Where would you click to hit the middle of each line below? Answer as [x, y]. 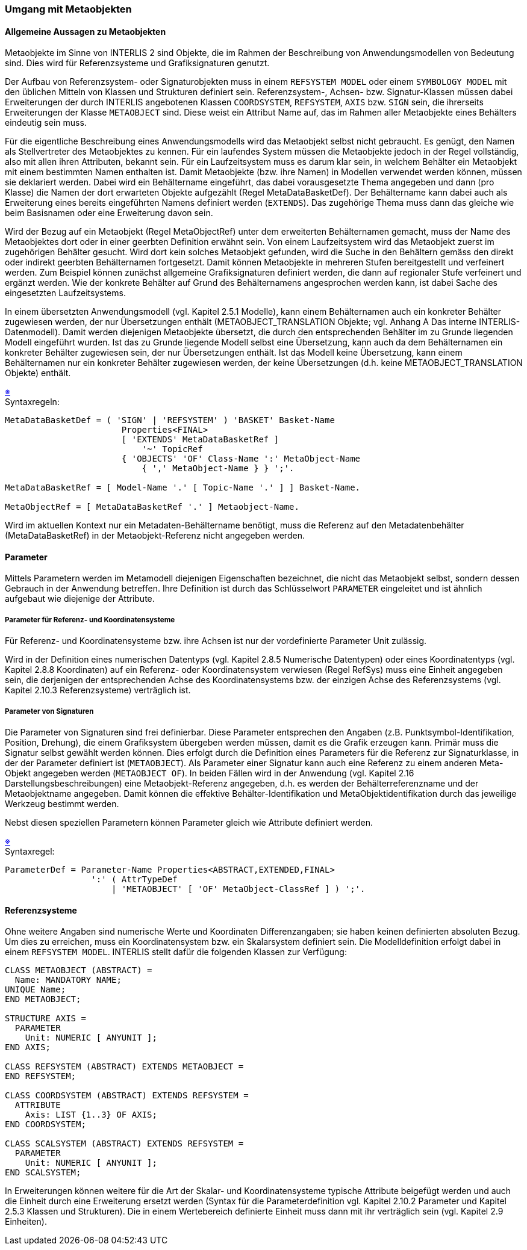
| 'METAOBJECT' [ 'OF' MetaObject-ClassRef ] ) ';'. [239, 889]
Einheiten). [26, 1222]
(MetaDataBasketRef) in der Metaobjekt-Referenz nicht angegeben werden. [155, 536]
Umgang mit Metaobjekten [68, 9]
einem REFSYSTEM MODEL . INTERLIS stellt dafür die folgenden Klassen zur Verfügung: [176, 952]
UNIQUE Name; [36, 990]
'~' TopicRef [172, 449]
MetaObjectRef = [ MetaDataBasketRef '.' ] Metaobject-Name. [152, 507]
